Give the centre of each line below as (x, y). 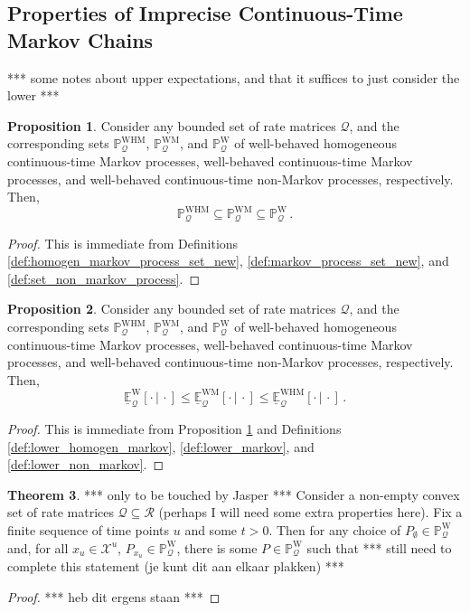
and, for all (38, 547)
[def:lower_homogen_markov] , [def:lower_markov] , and (161, 446)
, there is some (217, 547)
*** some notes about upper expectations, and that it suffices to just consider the (234, 77)
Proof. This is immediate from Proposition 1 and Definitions (174, 428)
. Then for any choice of (335, 529)
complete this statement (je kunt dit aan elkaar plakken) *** (176, 566)
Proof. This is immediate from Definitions (123, 243)
